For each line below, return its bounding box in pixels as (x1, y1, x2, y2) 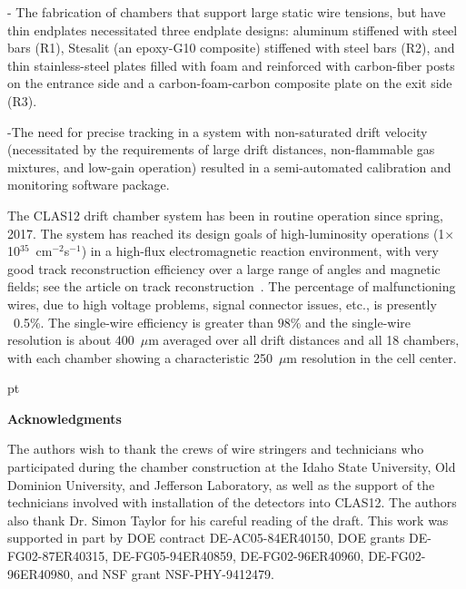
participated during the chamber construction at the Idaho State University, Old (7, 457, 456, 476)
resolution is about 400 (7, 330, 134, 349)
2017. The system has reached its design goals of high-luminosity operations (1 (7, 223, 445, 242)
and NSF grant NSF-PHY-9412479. (77, 564, 274, 583)
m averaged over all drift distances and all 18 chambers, (148, 330, 460, 349)
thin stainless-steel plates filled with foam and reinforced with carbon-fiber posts (7, 55, 455, 74)
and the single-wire (305, 312, 411, 331)
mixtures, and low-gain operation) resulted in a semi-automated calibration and (7, 157, 451, 176)
